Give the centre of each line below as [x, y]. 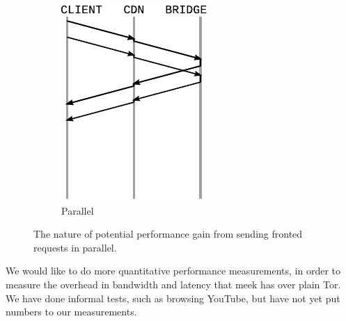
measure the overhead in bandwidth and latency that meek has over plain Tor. [173, 284]
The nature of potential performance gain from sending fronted [168, 234]
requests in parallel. [75, 247]
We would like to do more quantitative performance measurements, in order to [173, 271]
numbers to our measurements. [71, 312]
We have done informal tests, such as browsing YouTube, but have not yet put [173, 298]
